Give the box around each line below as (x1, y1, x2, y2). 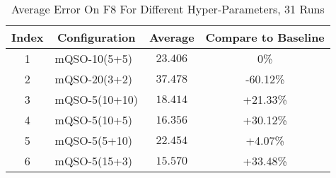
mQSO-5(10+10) (54, 91, 138, 107)
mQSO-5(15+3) (54, 153, 132, 169)
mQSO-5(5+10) (54, 132, 132, 148)
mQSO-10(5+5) (54, 50, 132, 66)
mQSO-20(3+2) (54, 71, 132, 87)
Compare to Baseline (205, 29, 325, 45)
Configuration (57, 29, 136, 45)
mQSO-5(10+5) (54, 112, 132, 128)
